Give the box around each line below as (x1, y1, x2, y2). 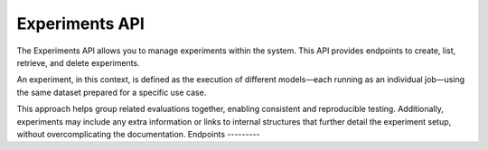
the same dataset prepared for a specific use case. (16, 87, 207, 98)
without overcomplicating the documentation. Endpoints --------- (16, 128, 261, 139)
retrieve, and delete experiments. (16, 57, 140, 68)
